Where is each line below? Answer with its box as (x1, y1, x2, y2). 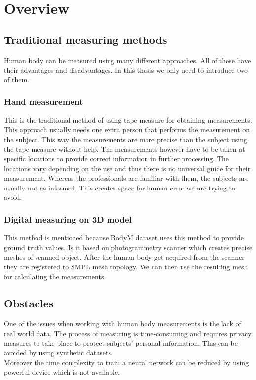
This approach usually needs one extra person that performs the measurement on (4, 124, 250, 135)
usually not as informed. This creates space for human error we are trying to (4, 182, 235, 192)
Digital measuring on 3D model (4, 213, 132, 225)
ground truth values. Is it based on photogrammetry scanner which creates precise (4, 242, 253, 252)
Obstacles (4, 295, 54, 310)
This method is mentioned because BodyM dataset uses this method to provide (4, 232, 244, 243)
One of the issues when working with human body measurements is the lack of (4, 318, 241, 329)
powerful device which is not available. (4, 367, 120, 377)
